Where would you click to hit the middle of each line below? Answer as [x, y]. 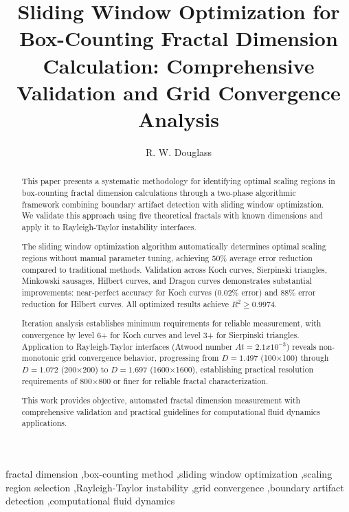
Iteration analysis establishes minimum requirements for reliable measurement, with [171, 323]
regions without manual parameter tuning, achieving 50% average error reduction [167, 258]
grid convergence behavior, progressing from [140, 358]
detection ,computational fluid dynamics [90, 501]
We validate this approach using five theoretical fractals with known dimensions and [172, 215]
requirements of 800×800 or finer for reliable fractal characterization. [145, 380]
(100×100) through [295, 358]
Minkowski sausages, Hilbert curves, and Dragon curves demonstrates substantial [167, 281]
